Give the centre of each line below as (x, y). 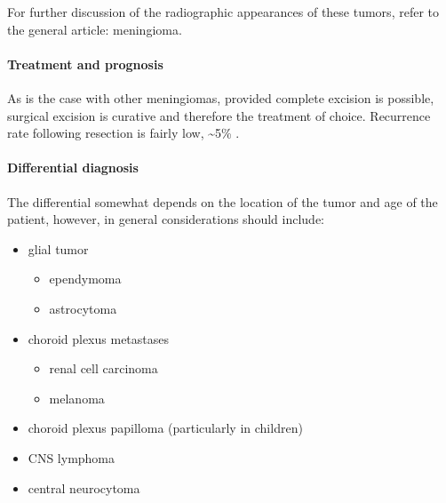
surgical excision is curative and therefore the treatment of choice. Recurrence (219, 115)
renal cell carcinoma (104, 368)
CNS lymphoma (72, 457)
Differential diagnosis (73, 168)
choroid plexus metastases (99, 338)
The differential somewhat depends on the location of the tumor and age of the (223, 201)
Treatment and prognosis (85, 64)
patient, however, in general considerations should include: (166, 219)
